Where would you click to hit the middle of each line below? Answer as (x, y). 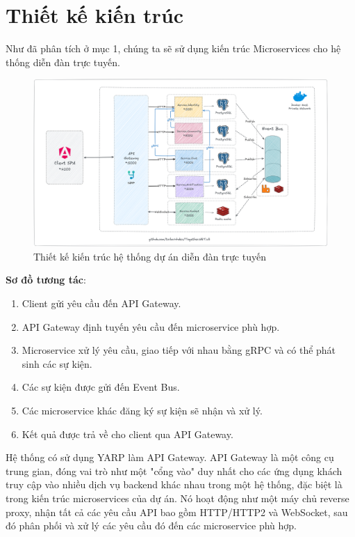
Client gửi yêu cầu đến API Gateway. (101, 303)
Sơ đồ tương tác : (46, 280)
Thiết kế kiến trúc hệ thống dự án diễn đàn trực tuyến (150, 256)
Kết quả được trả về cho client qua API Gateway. (127, 434)
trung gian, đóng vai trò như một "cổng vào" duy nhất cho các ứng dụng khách (174, 470)
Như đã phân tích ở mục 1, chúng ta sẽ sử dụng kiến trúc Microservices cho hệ (173, 48)
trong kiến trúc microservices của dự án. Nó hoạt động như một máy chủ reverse (177, 498)
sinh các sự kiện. (57, 363)
